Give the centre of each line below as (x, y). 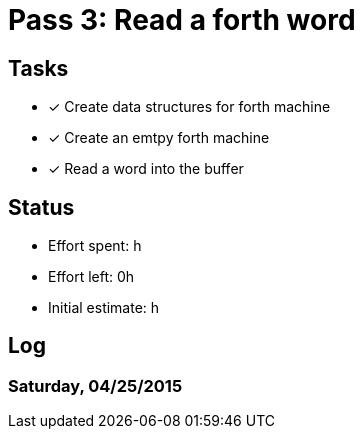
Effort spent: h (95, 246)
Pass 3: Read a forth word (182, 20)
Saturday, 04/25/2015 (95, 385)
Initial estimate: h (104, 308)
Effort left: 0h (91, 277)
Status (41, 207)
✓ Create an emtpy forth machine (159, 138)
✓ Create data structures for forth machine (189, 107)
